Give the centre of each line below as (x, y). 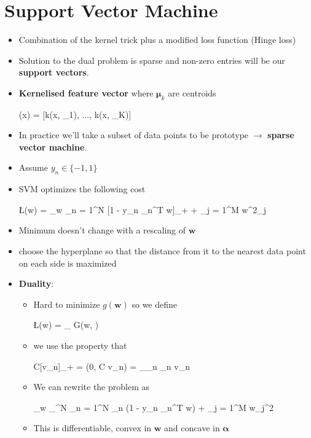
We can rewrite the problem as (91, 387)
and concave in (192, 428)
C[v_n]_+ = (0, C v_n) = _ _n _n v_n (112, 366)
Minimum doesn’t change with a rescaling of (102, 230)
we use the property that (80, 346)
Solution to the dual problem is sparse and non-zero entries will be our (152, 60)
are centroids (192, 92)
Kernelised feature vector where (86, 92)
